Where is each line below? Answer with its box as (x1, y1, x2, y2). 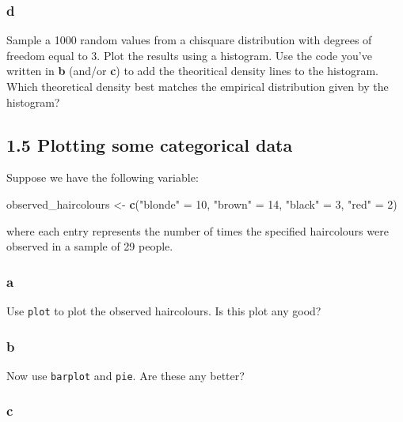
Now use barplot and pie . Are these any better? (6, 367, 245, 383)
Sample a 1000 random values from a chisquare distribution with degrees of (6, 32, 372, 48)
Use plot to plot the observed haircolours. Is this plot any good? (6, 302, 321, 318)
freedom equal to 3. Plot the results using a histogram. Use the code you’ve (6, 47, 372, 63)
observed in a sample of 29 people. (6, 238, 173, 254)
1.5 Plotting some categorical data (6, 132, 293, 156)
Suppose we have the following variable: (6, 169, 199, 186)
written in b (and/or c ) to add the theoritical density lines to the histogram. (6, 62, 378, 79)
